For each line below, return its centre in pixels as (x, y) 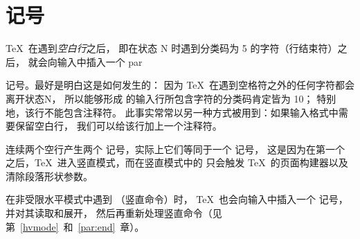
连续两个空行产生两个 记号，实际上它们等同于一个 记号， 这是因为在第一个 (175, 149)
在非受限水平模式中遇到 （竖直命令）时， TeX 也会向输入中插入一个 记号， (177, 199)
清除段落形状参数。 (49, 176)
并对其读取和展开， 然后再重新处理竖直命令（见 (114, 213)
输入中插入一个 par (100, 61)
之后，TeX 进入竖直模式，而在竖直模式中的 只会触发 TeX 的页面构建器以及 (177, 162)
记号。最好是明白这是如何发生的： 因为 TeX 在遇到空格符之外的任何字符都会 (180, 85)
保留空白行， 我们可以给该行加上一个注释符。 (118, 126)
